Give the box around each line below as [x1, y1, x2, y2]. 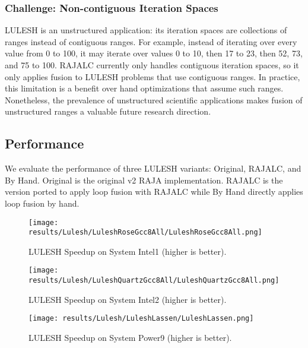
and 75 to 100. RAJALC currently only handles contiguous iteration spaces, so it [5, 59, 299, 71]
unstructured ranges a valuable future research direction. [5, 105, 211, 118]
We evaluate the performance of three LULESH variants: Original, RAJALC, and [5, 162, 301, 175]
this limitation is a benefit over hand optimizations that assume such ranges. [5, 82, 284, 94]
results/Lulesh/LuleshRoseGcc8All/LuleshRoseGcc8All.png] [28, 228, 262, 237]
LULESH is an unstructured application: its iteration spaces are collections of [5, 24, 287, 36]
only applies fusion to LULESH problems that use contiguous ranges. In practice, [5, 70, 300, 83]
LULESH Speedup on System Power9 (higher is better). [28, 331, 232, 344]
